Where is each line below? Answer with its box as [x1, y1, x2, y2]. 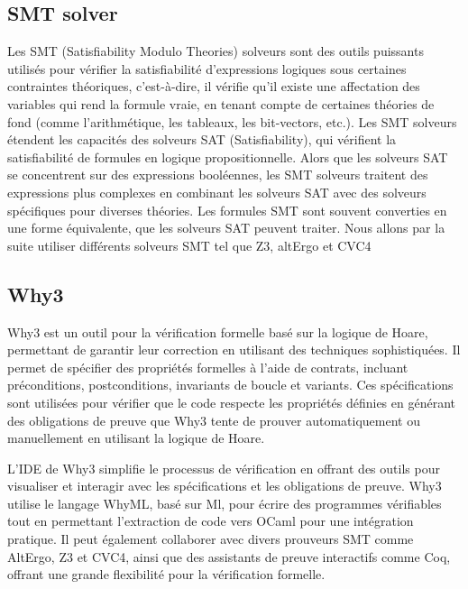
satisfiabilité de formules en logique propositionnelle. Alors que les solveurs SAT [7, 147, 448, 166]
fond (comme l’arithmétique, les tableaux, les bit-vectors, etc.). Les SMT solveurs [7, 112, 457, 131]
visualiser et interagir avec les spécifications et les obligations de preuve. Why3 [7, 476, 442, 495]
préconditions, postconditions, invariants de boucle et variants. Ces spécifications [7, 375, 454, 394]
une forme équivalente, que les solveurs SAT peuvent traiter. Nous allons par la [7, 218, 445, 237]
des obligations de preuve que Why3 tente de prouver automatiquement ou [7, 410, 420, 429]
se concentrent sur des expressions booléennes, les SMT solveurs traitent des [7, 165, 428, 184]
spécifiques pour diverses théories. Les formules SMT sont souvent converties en [7, 200, 447, 219]
